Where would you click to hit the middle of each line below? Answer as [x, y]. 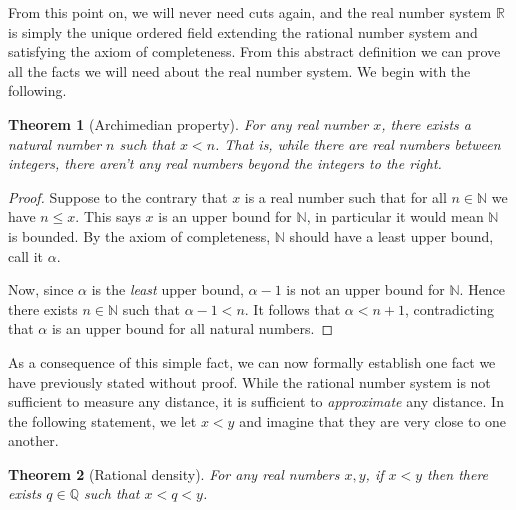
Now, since [41, 289]
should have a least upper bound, [391, 235]
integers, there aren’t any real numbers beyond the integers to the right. [225, 163]
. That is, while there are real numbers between [358, 143]
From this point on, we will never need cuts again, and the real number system [250, 12]
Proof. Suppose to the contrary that [118, 196]
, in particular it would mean [395, 216]
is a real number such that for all [345, 196]
